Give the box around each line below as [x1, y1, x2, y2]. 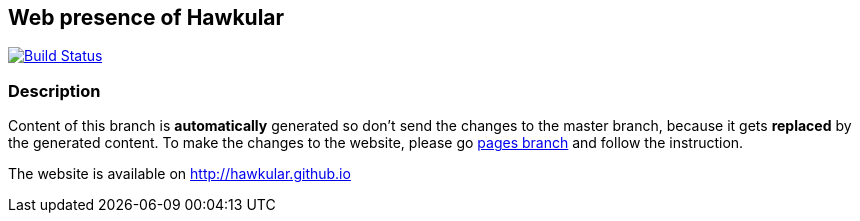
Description [8, 80, 101, 101]
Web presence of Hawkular [8, 5, 285, 30]
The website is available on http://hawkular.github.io [8, 165, 351, 183]
